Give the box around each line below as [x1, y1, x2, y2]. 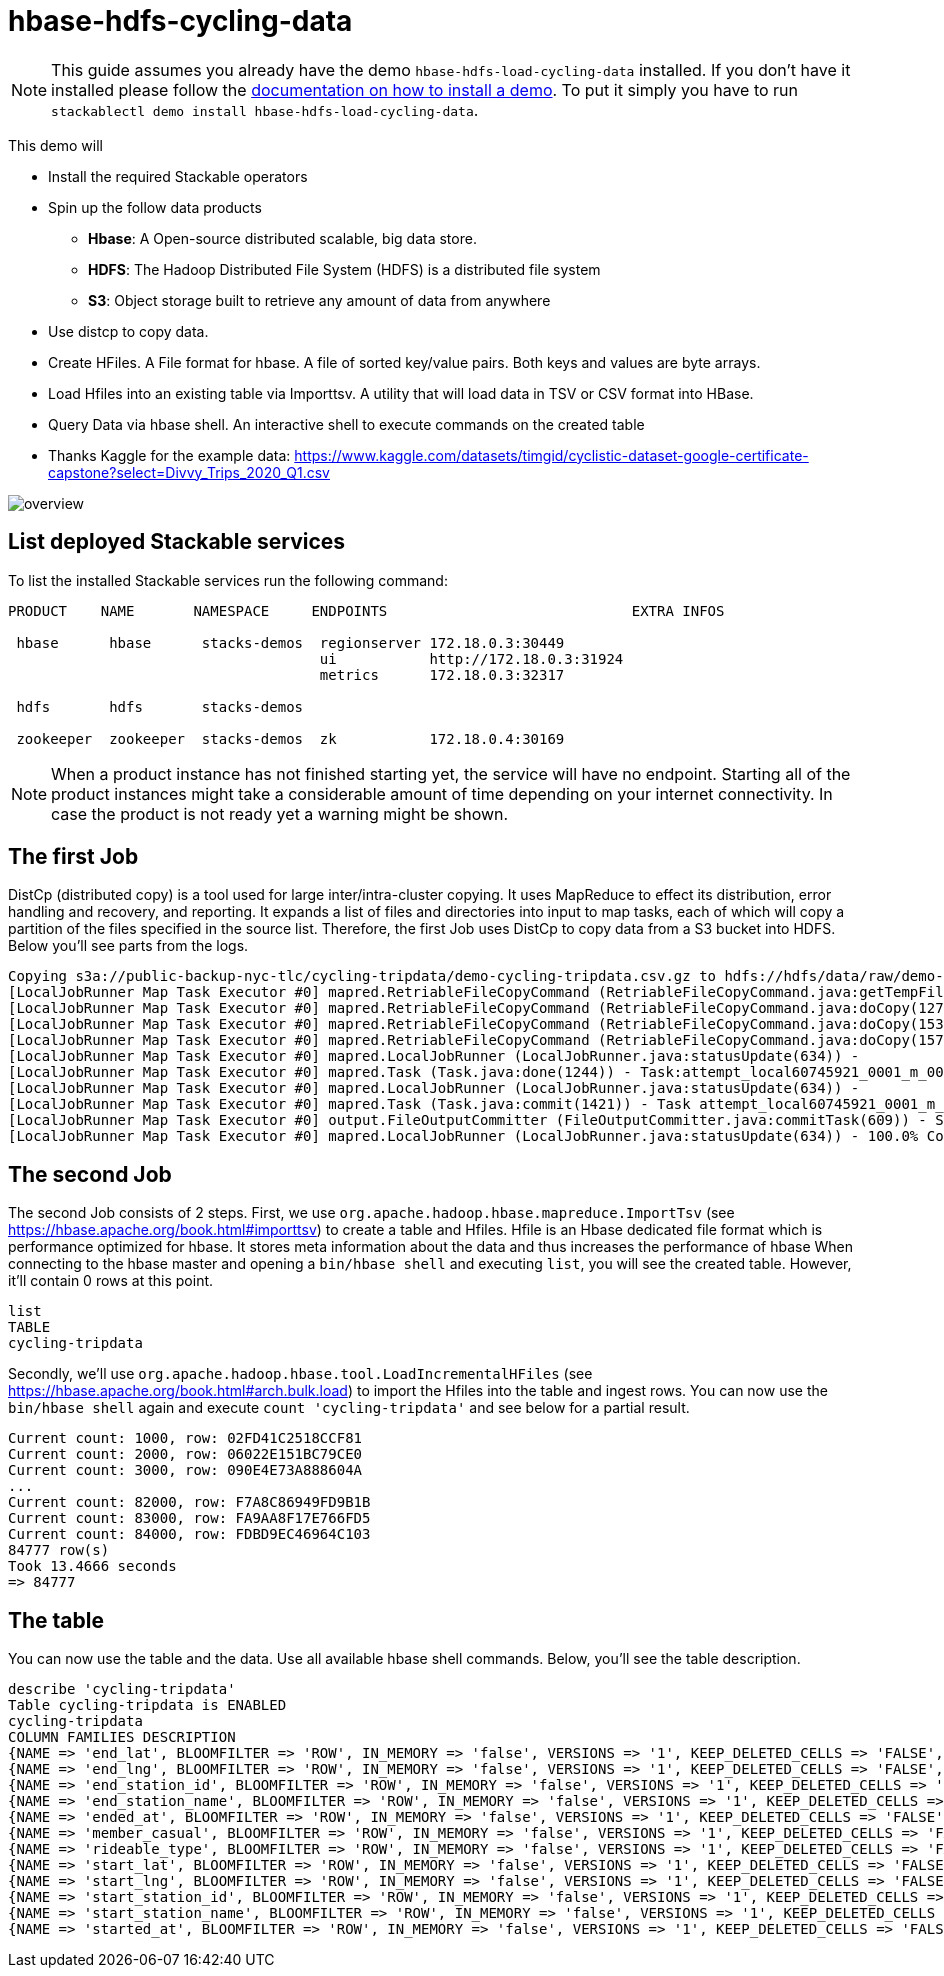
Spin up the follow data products [48, 198, 262, 216]
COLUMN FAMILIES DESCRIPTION [8, 1729, 236, 1746]
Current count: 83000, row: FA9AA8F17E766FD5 [8, 1510, 371, 1527]
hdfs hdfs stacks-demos [16, 698, 304, 715]
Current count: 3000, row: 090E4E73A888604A [8, 1462, 363, 1479]
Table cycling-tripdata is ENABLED [8, 1697, 287, 1714]
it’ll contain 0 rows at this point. [8, 1272, 214, 1290]
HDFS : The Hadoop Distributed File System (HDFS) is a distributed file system [88, 260, 601, 278]
